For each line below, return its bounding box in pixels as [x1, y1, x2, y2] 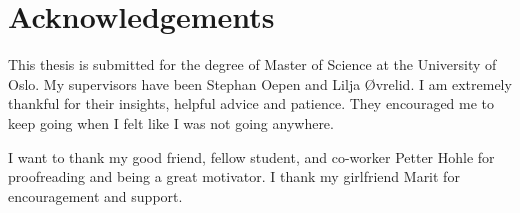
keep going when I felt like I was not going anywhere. [8, 112, 334, 133]
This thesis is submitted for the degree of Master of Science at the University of [8, 54, 497, 75]
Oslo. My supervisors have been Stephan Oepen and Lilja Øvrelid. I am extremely [8, 73, 512, 94]
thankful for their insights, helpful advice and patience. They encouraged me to [8, 93, 495, 114]
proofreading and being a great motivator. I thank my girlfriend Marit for [8, 166, 460, 187]
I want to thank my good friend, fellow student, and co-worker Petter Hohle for [8, 146, 495, 167]
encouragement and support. [8, 185, 183, 206]
